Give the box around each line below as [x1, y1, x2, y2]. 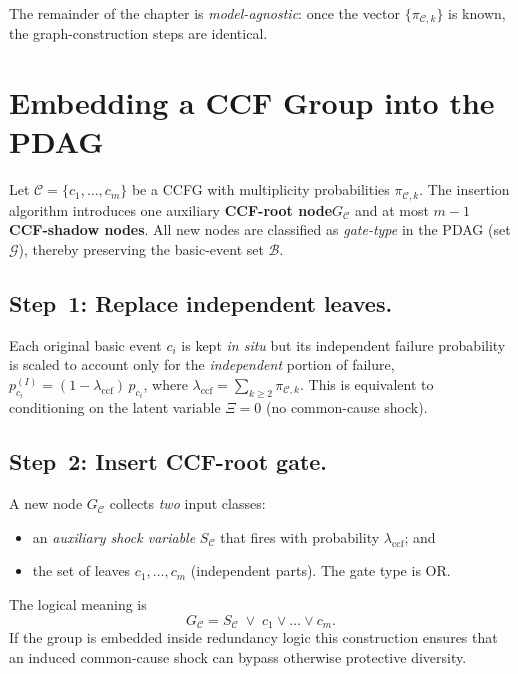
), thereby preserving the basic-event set [18, 239, 264, 259]
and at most [354, 199, 429, 220]
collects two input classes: [109, 493, 266, 514]
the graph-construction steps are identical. [9, 23, 268, 44]
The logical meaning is [9, 594, 147, 614]
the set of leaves [32, 560, 131, 581]
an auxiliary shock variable [32, 526, 196, 547]
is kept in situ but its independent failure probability [181, 334, 506, 355]
